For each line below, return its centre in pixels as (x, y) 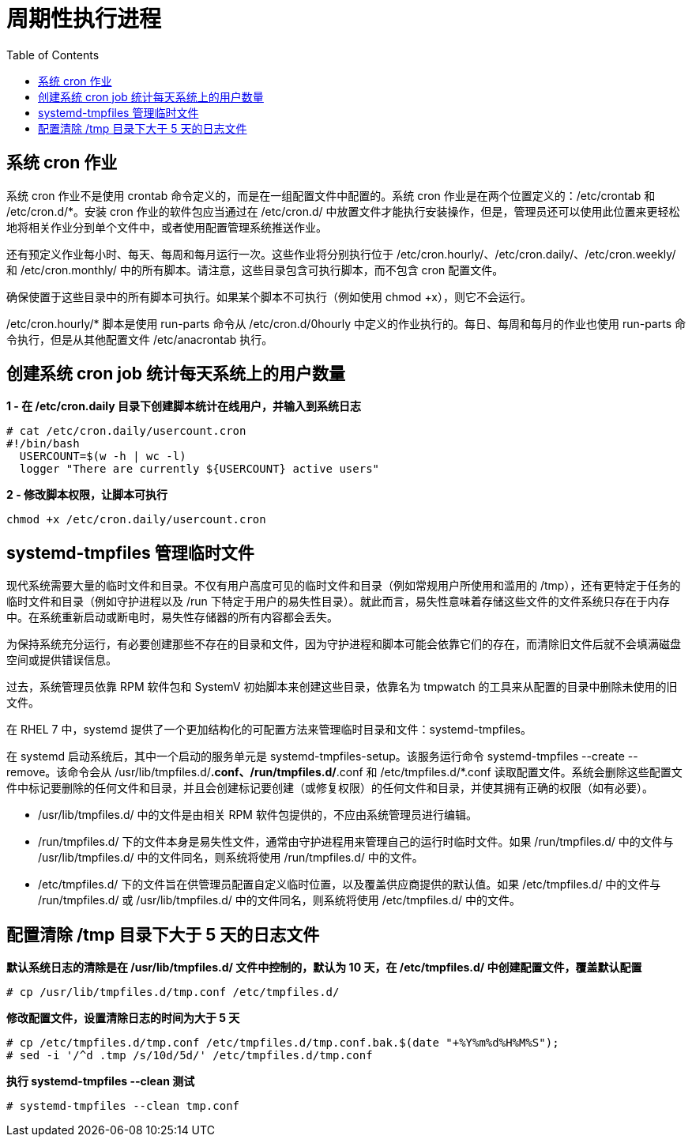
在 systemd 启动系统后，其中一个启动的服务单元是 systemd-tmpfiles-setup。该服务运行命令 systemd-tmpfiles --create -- (322, 756)
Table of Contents (53, 55)
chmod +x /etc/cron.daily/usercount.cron (136, 520)
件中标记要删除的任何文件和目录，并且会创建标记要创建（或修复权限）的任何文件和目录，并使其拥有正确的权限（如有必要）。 (330, 788)
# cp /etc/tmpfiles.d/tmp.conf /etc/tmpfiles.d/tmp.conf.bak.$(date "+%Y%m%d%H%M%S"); (283, 1043)
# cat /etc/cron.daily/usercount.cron (126, 431)
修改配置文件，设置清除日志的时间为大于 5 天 (123, 1018)
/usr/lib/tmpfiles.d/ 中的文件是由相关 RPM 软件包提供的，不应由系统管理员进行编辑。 (258, 815)
